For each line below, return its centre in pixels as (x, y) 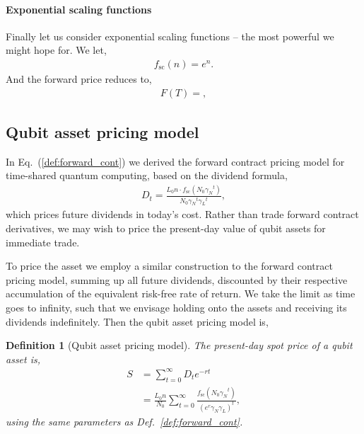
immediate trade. (43, 242)
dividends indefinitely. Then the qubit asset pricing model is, (137, 321)
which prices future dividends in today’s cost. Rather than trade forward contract (182, 214)
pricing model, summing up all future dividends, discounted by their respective (177, 279)
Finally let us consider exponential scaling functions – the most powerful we (170, 36)
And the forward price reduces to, (79, 79)
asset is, (23, 359)
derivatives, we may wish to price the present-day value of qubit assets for (166, 228)
